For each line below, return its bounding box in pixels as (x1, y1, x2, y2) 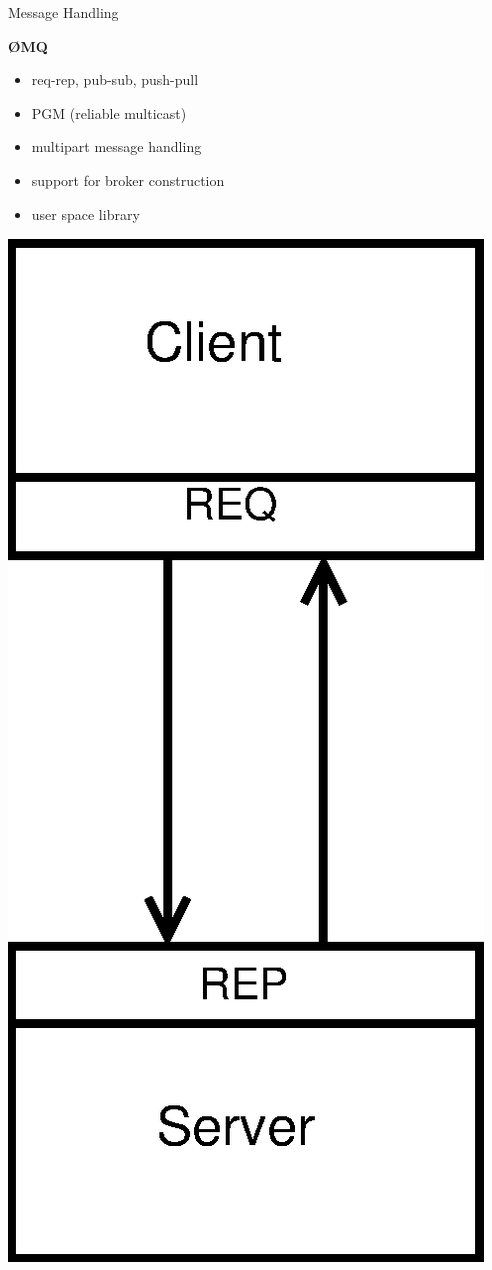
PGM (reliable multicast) (31, 102, 187, 123)
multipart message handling (31, 136, 202, 157)
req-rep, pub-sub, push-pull (31, 69, 199, 90)
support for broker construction (31, 169, 225, 190)
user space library (31, 203, 140, 224)
